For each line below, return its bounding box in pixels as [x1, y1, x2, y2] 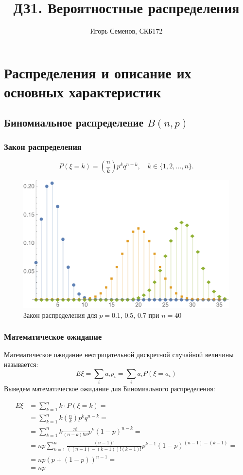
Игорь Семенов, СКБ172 [90, 26, 163, 36]
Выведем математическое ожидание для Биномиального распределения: [4, 383, 215, 393]
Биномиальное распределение [4, 115, 144, 130]
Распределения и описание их [4, 62, 191, 82]
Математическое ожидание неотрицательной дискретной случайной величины [4, 349, 234, 360]
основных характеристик [4, 81, 161, 101]
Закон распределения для [23, 310, 97, 320]
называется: [4, 359, 38, 369]
